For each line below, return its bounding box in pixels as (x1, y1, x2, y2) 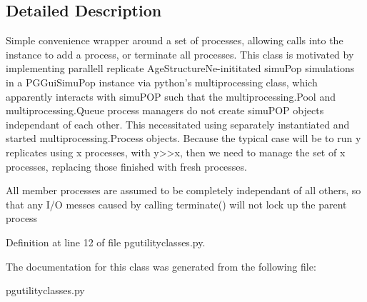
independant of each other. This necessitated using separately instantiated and (6, 116, 350, 131)
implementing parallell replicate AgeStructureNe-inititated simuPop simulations (6, 61, 355, 76)
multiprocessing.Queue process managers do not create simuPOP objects (6, 103, 324, 118)
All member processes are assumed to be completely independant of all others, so (6, 183, 361, 198)
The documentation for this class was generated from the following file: (6, 258, 316, 273)
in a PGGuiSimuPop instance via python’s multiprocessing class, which (6, 74, 318, 89)
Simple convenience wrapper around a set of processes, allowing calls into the (6, 33, 343, 48)
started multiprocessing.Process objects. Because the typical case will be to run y (6, 131, 361, 146)
